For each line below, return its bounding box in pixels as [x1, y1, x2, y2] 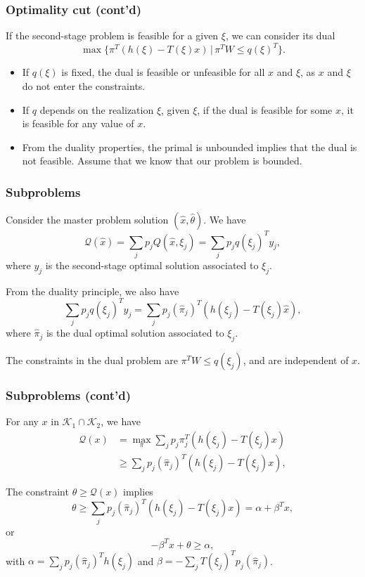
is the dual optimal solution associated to [46, 325, 224, 340]
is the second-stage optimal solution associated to [45, 257, 259, 272]
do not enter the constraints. [22, 78, 146, 93]
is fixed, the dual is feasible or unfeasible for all [61, 65, 265, 79]
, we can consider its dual [225, 28, 335, 43]
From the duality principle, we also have [6, 283, 179, 298]
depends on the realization [39, 102, 154, 117]
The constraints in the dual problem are [6, 352, 178, 367]
